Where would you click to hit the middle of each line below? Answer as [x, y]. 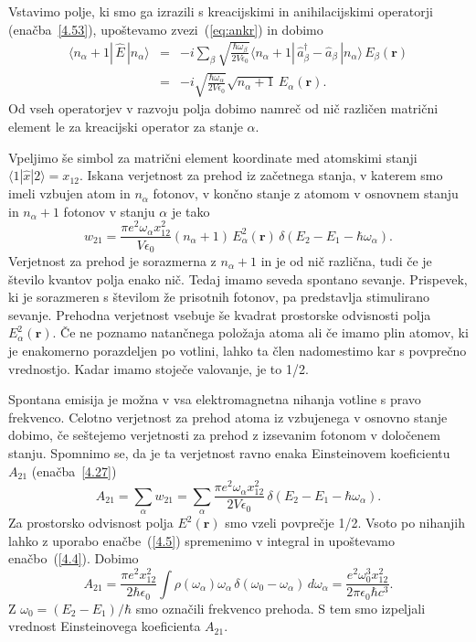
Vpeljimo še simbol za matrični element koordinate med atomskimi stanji [213, 157]
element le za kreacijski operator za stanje [126, 126]
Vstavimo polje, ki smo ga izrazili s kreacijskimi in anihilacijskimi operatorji [221, 11]
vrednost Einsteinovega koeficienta [105, 626]
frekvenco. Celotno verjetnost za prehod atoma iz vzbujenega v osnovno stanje [228, 417]
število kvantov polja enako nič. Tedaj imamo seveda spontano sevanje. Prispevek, [238, 278]
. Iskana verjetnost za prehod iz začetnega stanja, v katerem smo [261, 175]
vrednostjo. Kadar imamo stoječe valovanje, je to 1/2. [159, 368]
